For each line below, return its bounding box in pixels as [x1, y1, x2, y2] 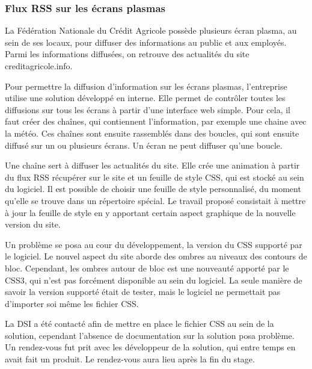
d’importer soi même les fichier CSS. [5, 297, 139, 309]
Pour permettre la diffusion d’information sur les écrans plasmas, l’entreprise [5, 79, 287, 92]
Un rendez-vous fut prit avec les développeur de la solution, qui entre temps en [5, 341, 296, 353]
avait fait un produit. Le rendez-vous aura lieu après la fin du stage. [5, 353, 255, 365]
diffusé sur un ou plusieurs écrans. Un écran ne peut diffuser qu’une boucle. [5, 138, 283, 151]
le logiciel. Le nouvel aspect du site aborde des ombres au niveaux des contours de [5, 250, 307, 262]
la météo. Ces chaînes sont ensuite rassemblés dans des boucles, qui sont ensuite [5, 126, 299, 139]
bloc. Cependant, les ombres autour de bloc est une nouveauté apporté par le [5, 261, 289, 274]
